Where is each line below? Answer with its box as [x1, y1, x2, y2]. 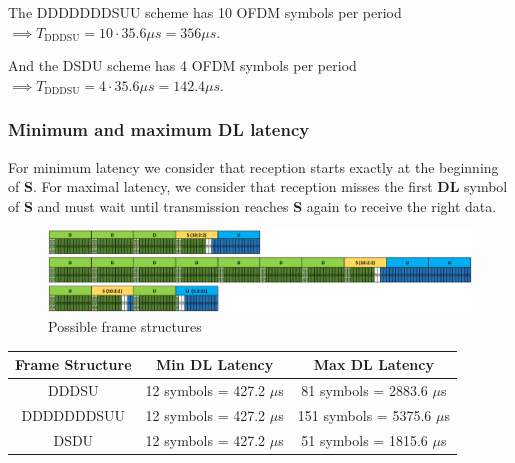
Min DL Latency [156, 354, 274, 375]
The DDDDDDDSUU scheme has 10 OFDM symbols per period [8, 2, 402, 22]
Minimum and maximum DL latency [8, 117, 310, 142]
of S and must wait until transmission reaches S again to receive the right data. [8, 195, 497, 216]
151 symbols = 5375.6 [297, 404, 432, 425]
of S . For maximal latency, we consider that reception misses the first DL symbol [8, 176, 508, 197]
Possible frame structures [48, 315, 202, 336]
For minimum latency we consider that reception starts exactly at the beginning [8, 156, 499, 177]
